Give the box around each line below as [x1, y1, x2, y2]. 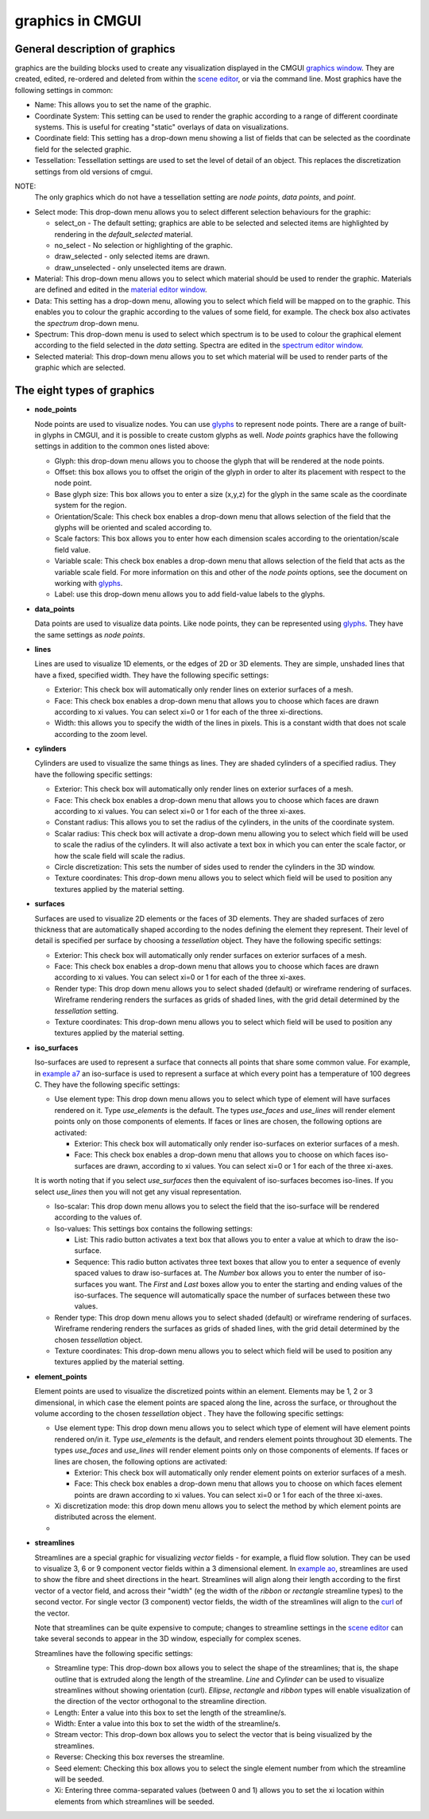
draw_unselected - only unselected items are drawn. [54, 262, 226, 272]
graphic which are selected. [34, 363, 126, 373]
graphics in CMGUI [14, 12, 142, 29]
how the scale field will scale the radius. [54, 851, 186, 860]
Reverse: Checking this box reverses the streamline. [54, 1752, 226, 1762]
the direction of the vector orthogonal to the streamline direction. [54, 1697, 267, 1706]
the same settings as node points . [34, 630, 145, 639]
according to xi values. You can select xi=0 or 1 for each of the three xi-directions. [54, 707, 323, 716]
